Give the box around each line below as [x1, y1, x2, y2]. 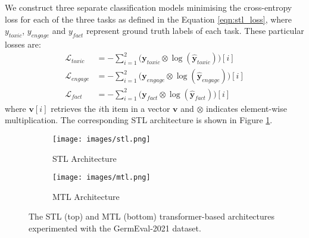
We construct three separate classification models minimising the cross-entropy [5, 1, 292, 13]
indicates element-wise [206, 102, 287, 114]
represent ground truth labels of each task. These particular [86, 24, 304, 37]
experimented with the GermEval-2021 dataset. [29, 221, 201, 234]
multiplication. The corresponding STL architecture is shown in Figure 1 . [5, 114, 273, 126]
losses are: [5, 37, 41, 50]
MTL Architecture [52, 190, 120, 202]
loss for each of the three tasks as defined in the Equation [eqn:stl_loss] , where [5, 12, 292, 25]
